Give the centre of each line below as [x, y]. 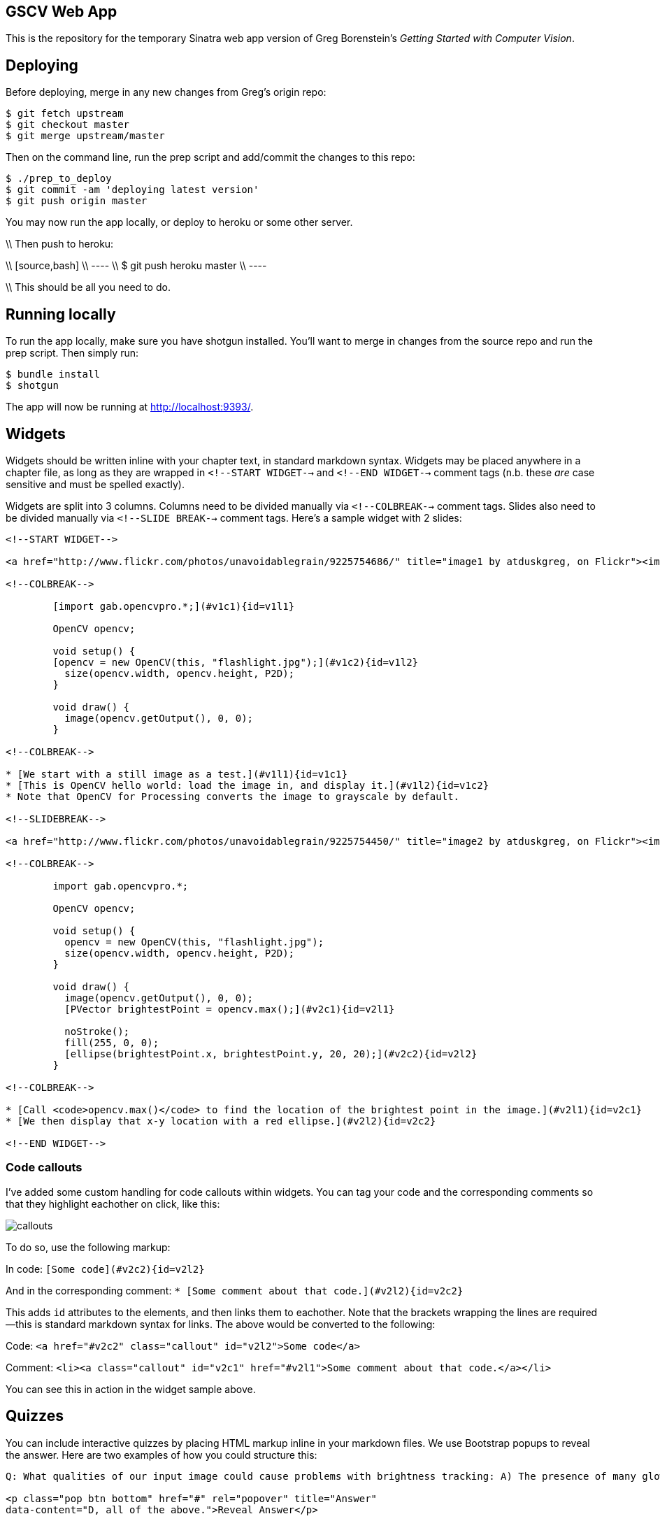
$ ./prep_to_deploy [59, 179]
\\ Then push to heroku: [60, 244]
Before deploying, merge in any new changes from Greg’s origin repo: [166, 92]
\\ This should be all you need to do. [88, 287]
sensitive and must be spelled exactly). [95, 484]
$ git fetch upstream [65, 114]
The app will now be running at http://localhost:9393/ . [130, 407]
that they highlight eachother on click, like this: [113, 1204]
